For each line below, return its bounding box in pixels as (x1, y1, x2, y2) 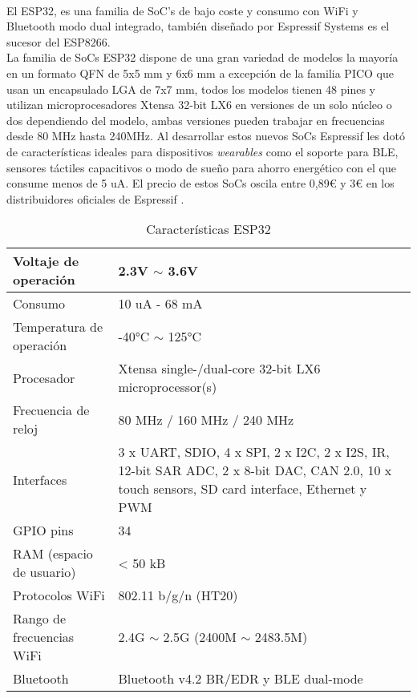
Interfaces (13, 470, 67, 489)
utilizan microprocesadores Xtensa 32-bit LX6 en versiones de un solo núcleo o (6, 96, 392, 113)
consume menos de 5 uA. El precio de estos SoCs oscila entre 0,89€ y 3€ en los (6, 175, 395, 192)
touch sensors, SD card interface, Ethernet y (118, 479, 367, 498)
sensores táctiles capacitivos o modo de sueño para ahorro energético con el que (6, 159, 396, 176)
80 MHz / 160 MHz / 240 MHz (118, 410, 294, 429)
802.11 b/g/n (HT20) (118, 586, 238, 605)
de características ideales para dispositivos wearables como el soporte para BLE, (6, 143, 399, 159)
